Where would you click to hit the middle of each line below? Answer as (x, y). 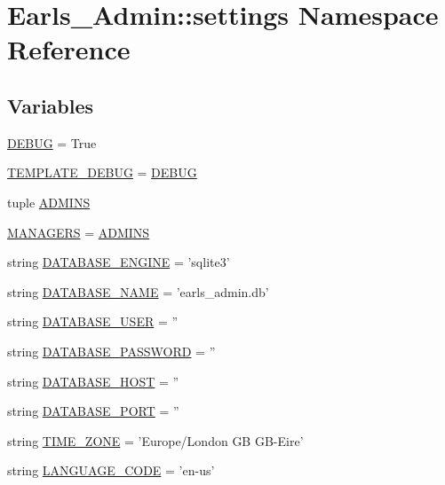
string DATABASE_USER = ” (93, 321)
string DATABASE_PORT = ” (93, 411)
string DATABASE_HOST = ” (93, 381)
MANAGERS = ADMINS (79, 232)
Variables (51, 105)
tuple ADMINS (49, 202)
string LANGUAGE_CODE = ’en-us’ (111, 470)
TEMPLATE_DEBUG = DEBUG (102, 172)
